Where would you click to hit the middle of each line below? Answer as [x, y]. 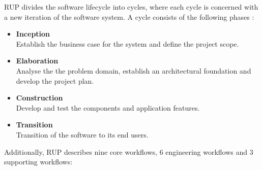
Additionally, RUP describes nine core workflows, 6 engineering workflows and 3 [129, 151]
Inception [33, 34]
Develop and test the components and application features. [108, 107]
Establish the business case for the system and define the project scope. [127, 43]
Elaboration [37, 61]
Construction [39, 98]
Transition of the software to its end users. [82, 134]
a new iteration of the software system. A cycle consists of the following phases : [129, 16]
